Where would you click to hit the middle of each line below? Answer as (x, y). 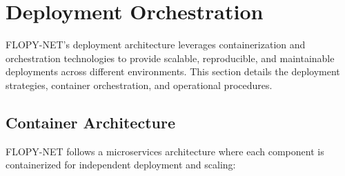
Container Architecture (90, 122)
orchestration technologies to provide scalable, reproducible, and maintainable (170, 58)
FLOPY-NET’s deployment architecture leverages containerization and (156, 45)
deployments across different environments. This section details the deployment (173, 71)
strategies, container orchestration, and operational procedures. (139, 85)
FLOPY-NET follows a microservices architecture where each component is (165, 151)
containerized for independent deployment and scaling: (121, 165)
